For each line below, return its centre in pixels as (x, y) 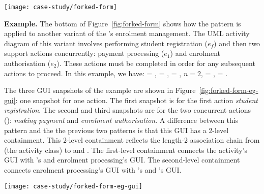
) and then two (237, 43)
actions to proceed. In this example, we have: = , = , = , (93, 73)
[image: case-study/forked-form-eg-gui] (74, 186)
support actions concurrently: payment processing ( (84, 53)
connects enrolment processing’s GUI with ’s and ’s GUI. (93, 169)
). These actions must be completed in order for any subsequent (156, 63)
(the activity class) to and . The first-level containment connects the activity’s (126, 150)
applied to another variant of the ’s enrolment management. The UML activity (127, 33)
